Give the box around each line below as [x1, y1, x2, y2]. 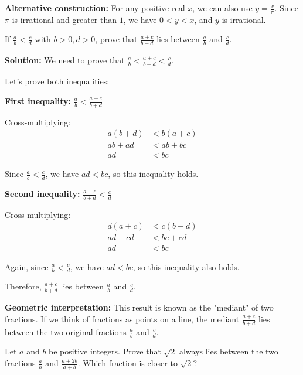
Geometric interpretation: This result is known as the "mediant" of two [5, 301, 274, 313]
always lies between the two [179, 345, 278, 357]
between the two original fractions [5, 325, 127, 337]
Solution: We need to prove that [5, 54, 125, 66]
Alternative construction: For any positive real [5, 2, 185, 13]
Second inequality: [5, 187, 80, 200]
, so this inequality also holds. [132, 260, 240, 272]
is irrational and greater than [12, 13, 117, 25]
